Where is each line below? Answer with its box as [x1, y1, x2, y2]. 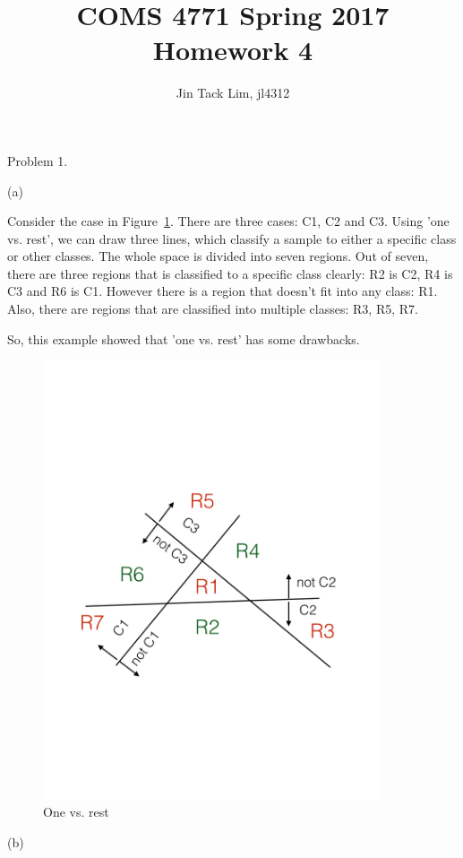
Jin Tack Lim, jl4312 [176, 83, 290, 102]
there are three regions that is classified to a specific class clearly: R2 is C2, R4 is [7, 264, 453, 282]
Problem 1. [7, 151, 68, 169]
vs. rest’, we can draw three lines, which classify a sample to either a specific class [7, 229, 457, 247]
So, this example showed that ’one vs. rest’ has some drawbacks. [7, 329, 360, 348]
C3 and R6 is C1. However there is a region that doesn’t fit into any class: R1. [7, 282, 438, 300]
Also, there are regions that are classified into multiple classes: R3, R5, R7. [7, 299, 418, 318]
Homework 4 [152, 31, 313, 68]
